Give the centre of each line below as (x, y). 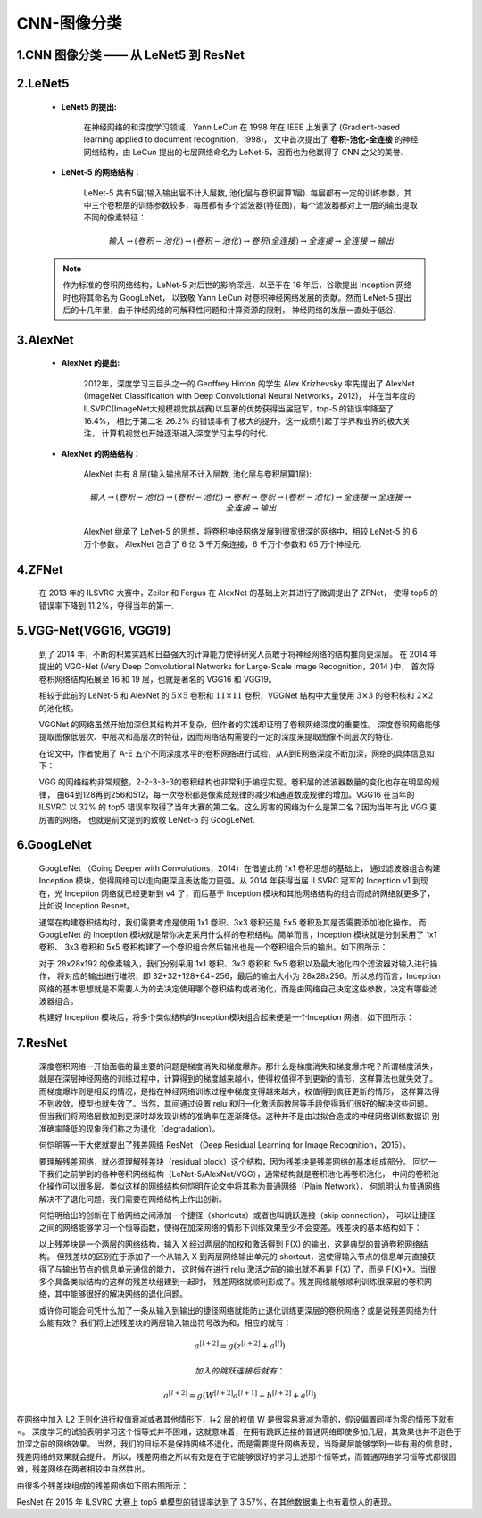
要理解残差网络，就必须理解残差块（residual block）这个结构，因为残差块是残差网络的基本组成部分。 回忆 (233, 1161)
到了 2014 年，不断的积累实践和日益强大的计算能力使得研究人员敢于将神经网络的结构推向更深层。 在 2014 (233, 654)
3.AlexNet (45, 340)
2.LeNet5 (43, 83)
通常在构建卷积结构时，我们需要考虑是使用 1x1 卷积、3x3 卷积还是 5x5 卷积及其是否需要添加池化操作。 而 (233, 922)
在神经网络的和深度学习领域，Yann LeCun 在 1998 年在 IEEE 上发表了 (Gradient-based (242, 127)
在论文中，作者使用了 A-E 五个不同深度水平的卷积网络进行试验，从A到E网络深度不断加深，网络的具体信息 (233, 753)
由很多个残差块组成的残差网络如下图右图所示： (103, 1485)
